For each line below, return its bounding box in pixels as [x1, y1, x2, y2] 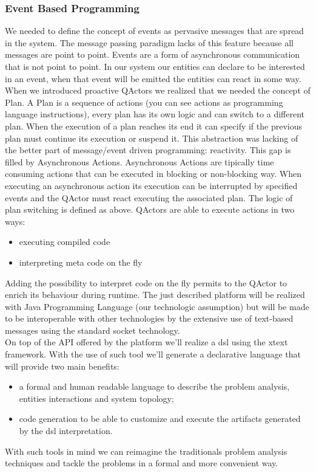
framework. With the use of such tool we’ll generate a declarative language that [5, 348, 301, 361]
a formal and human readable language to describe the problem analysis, [19, 380, 290, 393]
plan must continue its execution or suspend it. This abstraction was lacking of [5, 131, 298, 144]
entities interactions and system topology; [19, 392, 174, 404]
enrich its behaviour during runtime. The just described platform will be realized [5, 288, 305, 301]
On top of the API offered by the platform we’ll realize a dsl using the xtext [5, 336, 288, 348]
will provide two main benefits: [5, 359, 119, 372]
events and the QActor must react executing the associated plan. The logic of [5, 191, 293, 204]
